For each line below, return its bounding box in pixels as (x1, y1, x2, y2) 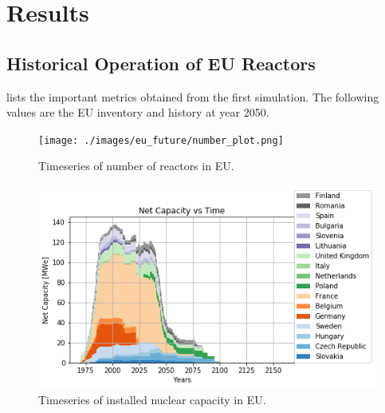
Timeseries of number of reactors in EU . (38, 157, 234, 174)
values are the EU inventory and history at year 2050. (6, 104, 269, 121)
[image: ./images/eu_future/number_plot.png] (38, 134, 284, 146)
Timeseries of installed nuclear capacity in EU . (38, 391, 266, 407)
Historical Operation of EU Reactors (6, 50, 316, 75)
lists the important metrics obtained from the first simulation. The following (6, 88, 379, 105)
